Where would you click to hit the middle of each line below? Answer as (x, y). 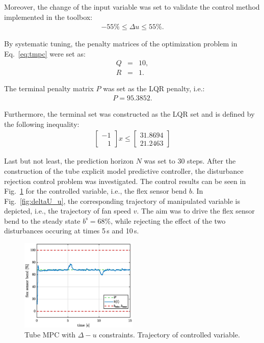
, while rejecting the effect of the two (168, 220)
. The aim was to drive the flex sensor (196, 211)
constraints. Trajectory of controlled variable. (169, 335)
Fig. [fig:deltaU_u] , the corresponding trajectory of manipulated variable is (122, 201)
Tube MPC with (50, 335)
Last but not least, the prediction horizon (69, 161)
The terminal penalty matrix (49, 88)
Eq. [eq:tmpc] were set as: (45, 53)
